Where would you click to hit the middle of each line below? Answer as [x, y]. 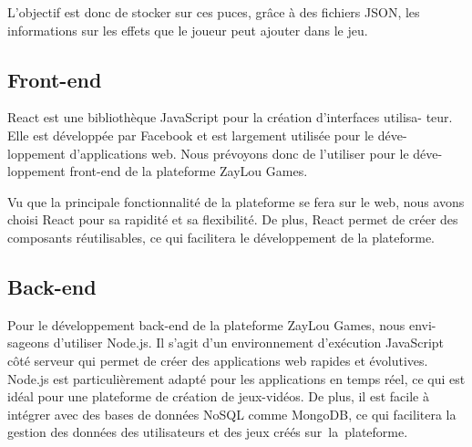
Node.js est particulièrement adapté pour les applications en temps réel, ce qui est [236, 378]
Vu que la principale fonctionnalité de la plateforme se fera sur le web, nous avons [236, 201]
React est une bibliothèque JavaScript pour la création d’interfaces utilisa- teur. [230, 117]
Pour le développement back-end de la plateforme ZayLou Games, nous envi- [222, 324]
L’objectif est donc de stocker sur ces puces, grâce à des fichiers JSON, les [214, 12]
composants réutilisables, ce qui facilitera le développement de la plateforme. [221, 237]
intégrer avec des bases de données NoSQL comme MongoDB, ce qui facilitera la [232, 414]
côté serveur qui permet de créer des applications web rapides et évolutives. [218, 360]
